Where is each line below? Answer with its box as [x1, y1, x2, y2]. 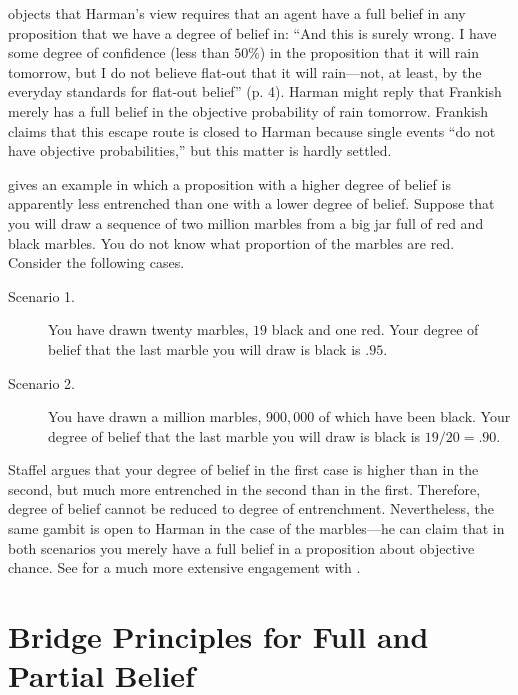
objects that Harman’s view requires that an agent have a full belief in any [8, 3, 466, 23]
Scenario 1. [8, 285, 75, 306]
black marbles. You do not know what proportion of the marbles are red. [8, 232, 455, 253]
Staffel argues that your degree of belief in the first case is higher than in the [8, 459, 479, 480]
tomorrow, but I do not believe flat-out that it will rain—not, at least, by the [8, 61, 482, 82]
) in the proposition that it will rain [259, 42, 479, 63]
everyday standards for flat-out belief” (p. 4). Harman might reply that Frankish [8, 81, 502, 102]
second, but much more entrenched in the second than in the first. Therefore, [8, 478, 481, 499]
